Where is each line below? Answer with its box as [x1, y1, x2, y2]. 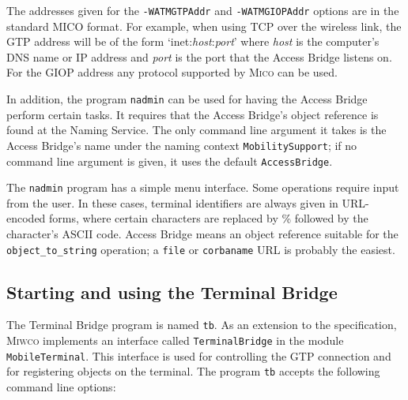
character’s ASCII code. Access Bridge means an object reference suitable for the [6, 226, 399, 242]
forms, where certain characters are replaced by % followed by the [49, 210, 368, 226]
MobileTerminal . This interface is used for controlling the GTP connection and [6, 347, 391, 364]
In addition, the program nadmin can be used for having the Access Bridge [6, 91, 368, 107]
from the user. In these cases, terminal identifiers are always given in [6, 194, 338, 211]
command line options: [6, 379, 116, 395]
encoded [6, 210, 46, 226]
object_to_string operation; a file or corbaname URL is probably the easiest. [6, 241, 395, 257]
